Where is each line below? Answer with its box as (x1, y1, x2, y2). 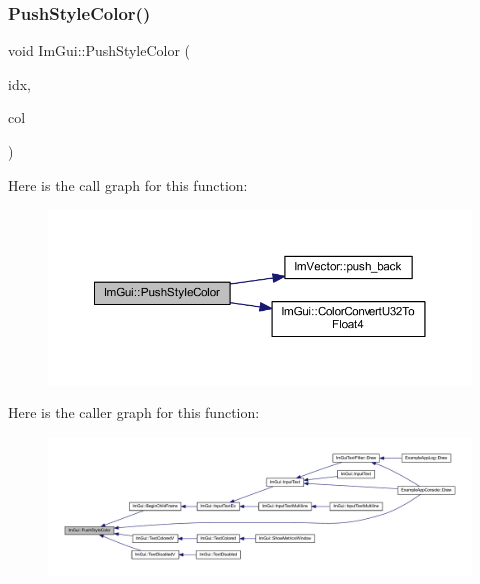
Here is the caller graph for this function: (8, 402, 260, 423)
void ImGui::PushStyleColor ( (8, 40, 191, 61)
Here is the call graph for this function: (8, 174, 248, 195)
